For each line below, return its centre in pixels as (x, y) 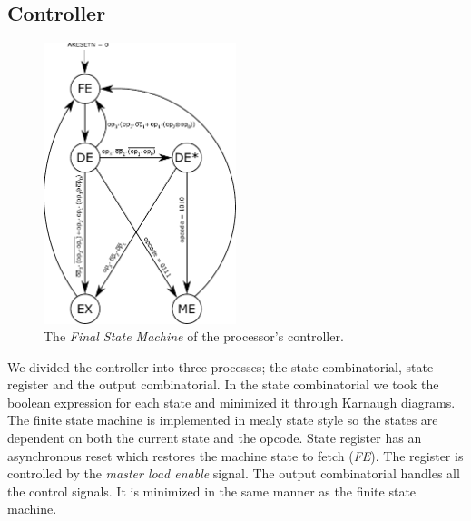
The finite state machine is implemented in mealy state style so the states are (223, 420)
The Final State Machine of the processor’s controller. (194, 336)
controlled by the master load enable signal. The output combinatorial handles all (234, 473)
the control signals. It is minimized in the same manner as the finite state (212, 491)
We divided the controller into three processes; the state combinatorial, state (221, 366)
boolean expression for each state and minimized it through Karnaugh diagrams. (231, 402)
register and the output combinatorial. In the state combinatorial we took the (223, 384)
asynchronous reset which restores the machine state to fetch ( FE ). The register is (235, 455)
